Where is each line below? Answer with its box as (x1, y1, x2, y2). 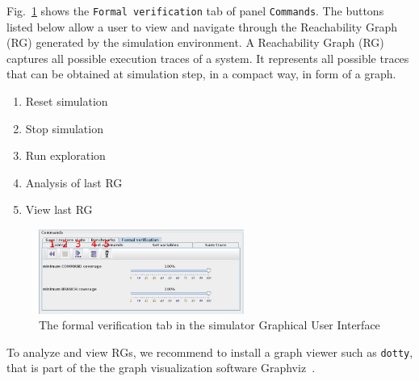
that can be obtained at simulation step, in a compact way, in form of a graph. (6, 65, 396, 82)
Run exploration (25, 147, 106, 164)
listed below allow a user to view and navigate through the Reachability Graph (6, 18, 397, 35)
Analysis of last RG (25, 174, 123, 190)
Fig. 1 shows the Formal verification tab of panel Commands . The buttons (6, 2, 384, 19)
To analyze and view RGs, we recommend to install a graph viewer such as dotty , (6, 343, 413, 360)
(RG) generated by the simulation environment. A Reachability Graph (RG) (6, 34, 384, 51)
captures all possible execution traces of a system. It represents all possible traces (6, 49, 409, 66)
